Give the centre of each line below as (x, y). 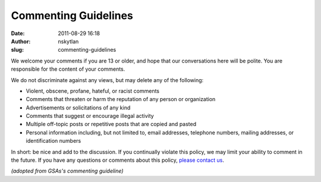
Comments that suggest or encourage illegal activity (90, 116)
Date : (18, 33)
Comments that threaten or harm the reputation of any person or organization (121, 99)
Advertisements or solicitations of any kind (78, 108)
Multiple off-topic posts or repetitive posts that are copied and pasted (111, 124)
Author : (21, 41)
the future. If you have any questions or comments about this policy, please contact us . (117, 160)
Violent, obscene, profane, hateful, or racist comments (93, 91)
